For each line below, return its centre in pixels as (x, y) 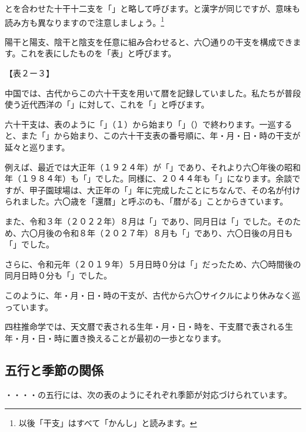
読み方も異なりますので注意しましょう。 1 (85, 21)
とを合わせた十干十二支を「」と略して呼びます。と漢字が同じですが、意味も (152, 8)
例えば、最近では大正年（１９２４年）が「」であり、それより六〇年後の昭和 (153, 167)
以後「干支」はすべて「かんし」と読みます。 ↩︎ (108, 423)
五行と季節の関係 (54, 369)
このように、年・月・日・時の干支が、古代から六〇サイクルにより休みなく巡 (153, 295)
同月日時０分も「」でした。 (58, 275)
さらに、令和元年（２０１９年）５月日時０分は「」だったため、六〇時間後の (153, 264)
